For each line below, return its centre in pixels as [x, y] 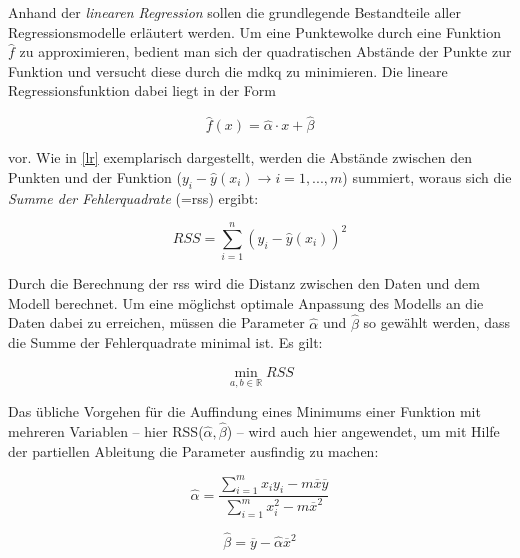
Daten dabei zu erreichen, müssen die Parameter [156, 322]
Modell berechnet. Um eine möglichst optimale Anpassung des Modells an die [246, 302]
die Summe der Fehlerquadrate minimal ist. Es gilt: [165, 342]
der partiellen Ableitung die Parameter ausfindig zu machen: [193, 450]
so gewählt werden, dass [437, 322]
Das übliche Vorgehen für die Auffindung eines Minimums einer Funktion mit [244, 411]
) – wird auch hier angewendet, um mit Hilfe [363, 430]
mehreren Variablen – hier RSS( [106, 430]
